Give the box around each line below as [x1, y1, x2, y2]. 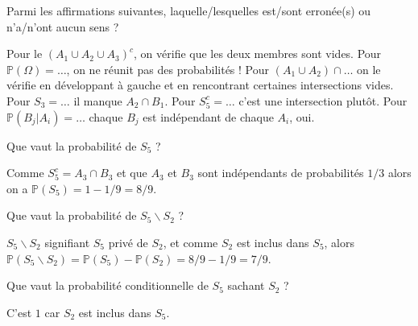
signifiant [44, 233, 90, 250]
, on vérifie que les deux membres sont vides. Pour [134, 45, 382, 62]
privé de [108, 233, 148, 250]
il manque [73, 92, 122, 109]
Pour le [6, 45, 43, 62]
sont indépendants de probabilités [197, 164, 364, 181]
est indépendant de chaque [143, 108, 274, 125]
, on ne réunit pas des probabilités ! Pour [66, 60, 270, 77]
